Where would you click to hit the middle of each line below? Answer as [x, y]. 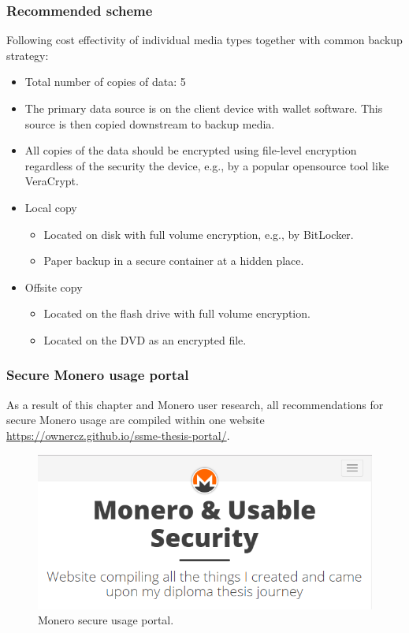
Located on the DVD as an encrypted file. [145, 339]
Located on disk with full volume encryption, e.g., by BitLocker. [199, 234]
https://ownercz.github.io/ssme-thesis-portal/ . [118, 435]
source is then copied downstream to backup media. [150, 123]
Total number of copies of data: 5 [105, 82]
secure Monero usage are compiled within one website [136, 420]
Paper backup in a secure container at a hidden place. [174, 261]
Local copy [51, 207]
